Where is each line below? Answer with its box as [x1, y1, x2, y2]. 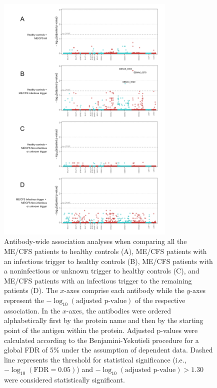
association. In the [4, 305, 60, 315]
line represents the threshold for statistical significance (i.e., [4, 354, 186, 364]
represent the [4, 295, 44, 305]
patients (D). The [4, 285, 58, 295]
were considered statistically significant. [4, 374, 125, 385]
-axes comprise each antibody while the [64, 285, 184, 295]
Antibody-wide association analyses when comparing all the [4, 236, 187, 246]
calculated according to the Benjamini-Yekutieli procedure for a [4, 334, 199, 345]
